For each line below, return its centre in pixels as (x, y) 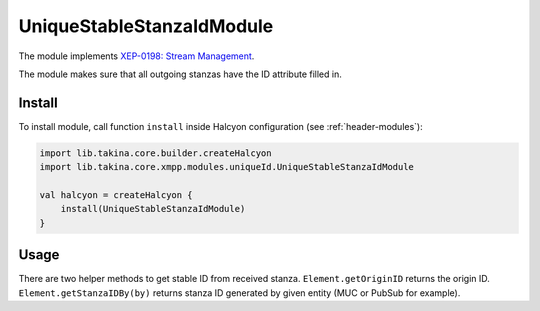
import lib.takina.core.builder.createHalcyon (155, 153)
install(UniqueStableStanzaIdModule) (153, 209)
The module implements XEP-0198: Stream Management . (136, 56)
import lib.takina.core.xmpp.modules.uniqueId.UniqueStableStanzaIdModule (227, 167)
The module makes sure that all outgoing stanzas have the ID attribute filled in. (180, 74)
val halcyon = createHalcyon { (116, 195)
